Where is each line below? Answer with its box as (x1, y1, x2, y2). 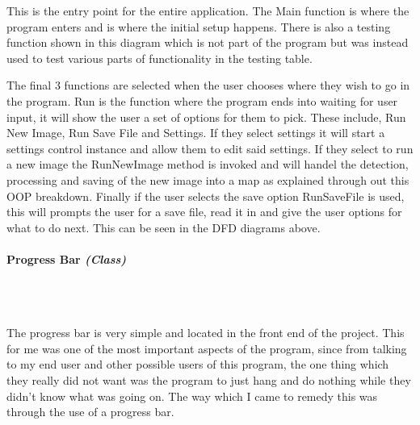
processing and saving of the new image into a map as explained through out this (6, 171, 409, 188)
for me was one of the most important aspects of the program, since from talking (6, 340, 407, 356)
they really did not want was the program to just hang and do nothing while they (6, 372, 411, 389)
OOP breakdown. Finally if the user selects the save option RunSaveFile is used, (6, 187, 405, 204)
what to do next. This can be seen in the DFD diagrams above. (6, 219, 321, 235)
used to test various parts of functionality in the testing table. (6, 49, 313, 66)
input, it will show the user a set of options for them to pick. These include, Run (6, 108, 406, 125)
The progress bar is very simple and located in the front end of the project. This (6, 324, 405, 341)
